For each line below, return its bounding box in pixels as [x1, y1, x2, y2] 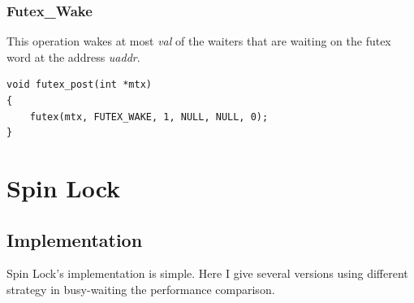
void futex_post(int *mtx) [6, 79, 152, 91]
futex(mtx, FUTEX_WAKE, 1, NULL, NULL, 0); [29, 110, 269, 123]
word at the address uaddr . [6, 48, 140, 65]
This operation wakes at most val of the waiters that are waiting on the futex [6, 32, 391, 50]
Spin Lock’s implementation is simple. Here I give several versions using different [6, 265, 408, 282]
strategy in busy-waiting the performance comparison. [6, 280, 275, 297]
